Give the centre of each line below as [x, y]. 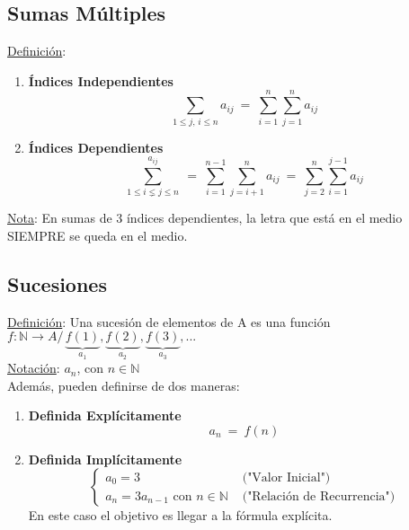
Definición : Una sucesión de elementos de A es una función [169, 321]
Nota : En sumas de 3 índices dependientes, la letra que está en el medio [205, 218]
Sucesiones [57, 283]
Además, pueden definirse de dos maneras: [124, 385]
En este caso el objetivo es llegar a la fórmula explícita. [180, 515]
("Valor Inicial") [286, 477]
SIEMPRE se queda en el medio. [98, 235]
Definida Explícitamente [105, 415]
